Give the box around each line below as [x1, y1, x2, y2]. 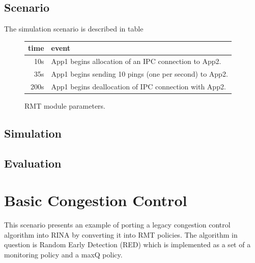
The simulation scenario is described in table [4, 23, 144, 34]
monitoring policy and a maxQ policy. [4, 249, 123, 259]
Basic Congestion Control [4, 190, 187, 211]
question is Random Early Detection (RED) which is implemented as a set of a [4, 239, 251, 250]
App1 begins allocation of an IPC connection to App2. [51, 56, 221, 67]
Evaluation [4, 155, 62, 171]
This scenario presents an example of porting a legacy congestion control [4, 219, 231, 230]
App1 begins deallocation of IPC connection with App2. [51, 81, 226, 91]
